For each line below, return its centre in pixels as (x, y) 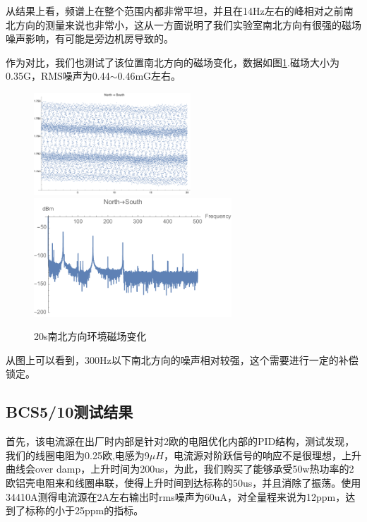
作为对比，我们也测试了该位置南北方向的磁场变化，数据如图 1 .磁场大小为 (173, 62)
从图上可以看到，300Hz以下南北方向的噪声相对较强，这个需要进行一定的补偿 (182, 359)
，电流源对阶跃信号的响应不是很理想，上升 (262, 455)
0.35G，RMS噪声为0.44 (58, 76)
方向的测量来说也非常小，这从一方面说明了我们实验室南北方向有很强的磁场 (188, 24)
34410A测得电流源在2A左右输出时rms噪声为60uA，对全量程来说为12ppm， (176, 496)
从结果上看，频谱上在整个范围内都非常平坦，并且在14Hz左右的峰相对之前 (175, 11)
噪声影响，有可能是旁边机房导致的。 (90, 38)
